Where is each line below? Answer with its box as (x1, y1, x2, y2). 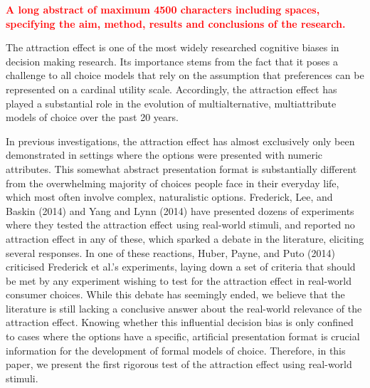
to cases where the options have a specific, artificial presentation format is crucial (6, 329, 360, 344)
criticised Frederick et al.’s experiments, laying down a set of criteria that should (6, 259, 356, 274)
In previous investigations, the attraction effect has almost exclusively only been (6, 133, 355, 148)
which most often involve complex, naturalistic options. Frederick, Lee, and (6, 189, 333, 204)
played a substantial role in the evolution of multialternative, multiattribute (6, 95, 337, 110)
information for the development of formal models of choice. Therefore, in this (6, 342, 346, 357)
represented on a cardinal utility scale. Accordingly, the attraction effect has (6, 81, 337, 96)
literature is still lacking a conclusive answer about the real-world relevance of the (6, 300, 362, 315)
